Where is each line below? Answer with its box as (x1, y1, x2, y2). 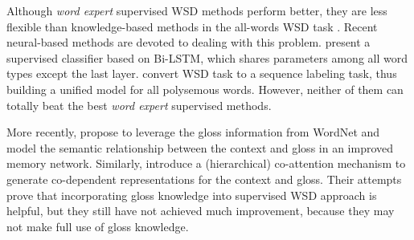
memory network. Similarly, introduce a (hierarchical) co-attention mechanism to (6, 155, 406, 172)
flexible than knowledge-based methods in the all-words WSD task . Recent (6, 18, 378, 35)
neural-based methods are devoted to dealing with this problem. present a (6, 34, 371, 51)
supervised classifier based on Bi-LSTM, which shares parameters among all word (6, 49, 408, 66)
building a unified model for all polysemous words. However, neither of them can (6, 80, 404, 97)
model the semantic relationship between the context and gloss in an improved (6, 139, 394, 156)
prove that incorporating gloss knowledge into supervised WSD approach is (6, 186, 377, 203)
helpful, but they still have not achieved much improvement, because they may (6, 202, 395, 219)
